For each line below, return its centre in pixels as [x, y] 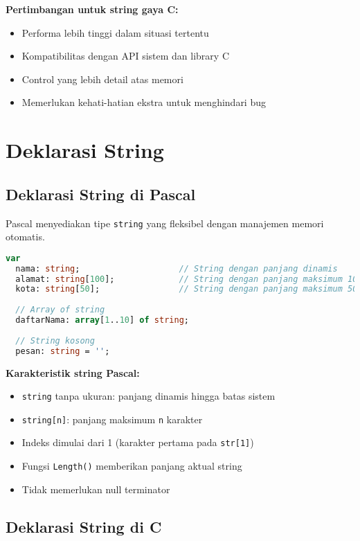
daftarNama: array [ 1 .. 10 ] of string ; [102, 320]
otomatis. [25, 237]
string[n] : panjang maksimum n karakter [112, 419]
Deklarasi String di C [84, 526]
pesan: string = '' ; [63, 351]
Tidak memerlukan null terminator [96, 489]
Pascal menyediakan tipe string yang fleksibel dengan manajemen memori [165, 223]
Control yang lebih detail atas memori [102, 79]
